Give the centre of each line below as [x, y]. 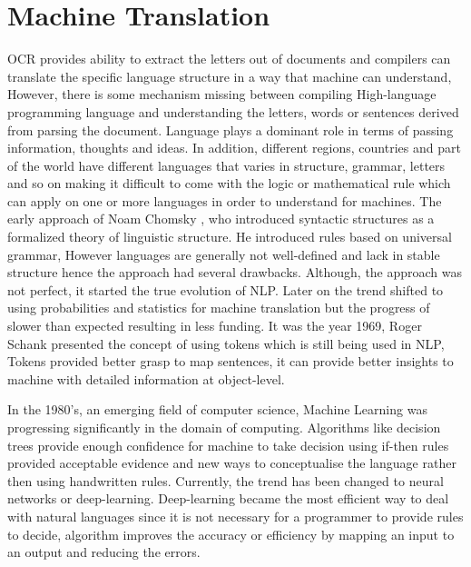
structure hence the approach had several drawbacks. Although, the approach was [235, 272]
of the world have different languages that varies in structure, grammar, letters [226, 165]
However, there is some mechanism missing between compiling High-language [222, 94]
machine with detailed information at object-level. [146, 378]
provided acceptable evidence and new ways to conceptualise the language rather [232, 463]
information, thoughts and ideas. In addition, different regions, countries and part [234, 148]
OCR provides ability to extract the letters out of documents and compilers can [229, 59]
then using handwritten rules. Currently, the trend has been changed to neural [226, 480]
